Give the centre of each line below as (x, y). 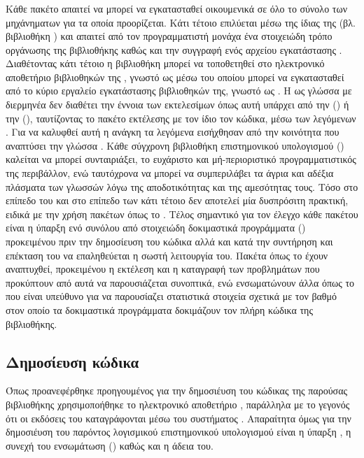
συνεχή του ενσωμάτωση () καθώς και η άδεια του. (110, 445)
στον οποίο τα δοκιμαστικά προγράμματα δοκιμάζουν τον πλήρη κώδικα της (159, 309)
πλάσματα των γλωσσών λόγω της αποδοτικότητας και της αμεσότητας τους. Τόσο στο (182, 186)
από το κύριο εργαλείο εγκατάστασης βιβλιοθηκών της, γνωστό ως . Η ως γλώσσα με (179, 91)
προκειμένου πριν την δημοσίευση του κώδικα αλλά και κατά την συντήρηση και (169, 242)
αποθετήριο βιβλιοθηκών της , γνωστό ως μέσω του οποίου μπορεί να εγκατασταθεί (175, 77)
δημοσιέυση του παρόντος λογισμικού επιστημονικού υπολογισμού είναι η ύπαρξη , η (178, 432)
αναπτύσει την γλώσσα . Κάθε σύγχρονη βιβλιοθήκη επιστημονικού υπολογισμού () (175, 145)
